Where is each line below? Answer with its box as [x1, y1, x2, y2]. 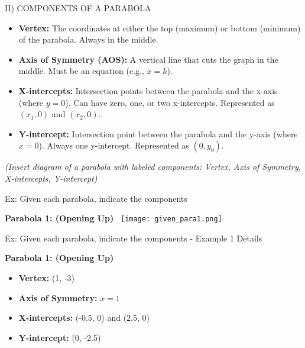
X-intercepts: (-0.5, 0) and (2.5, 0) [18, 311, 150, 324]
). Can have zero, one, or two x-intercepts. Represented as [65, 96, 275, 108]
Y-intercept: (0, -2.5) [18, 331, 101, 343]
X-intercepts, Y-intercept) [5, 172, 98, 184]
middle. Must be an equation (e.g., [18, 65, 144, 77]
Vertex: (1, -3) [18, 271, 75, 283]
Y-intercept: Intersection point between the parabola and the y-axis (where [18, 127, 298, 140]
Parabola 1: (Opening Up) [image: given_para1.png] [5, 212, 222, 224]
